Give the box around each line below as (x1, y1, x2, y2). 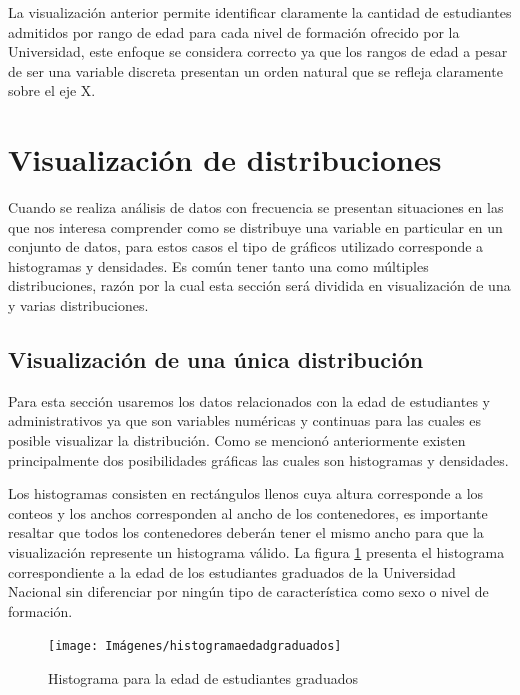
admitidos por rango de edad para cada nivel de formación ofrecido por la (8, 21, 460, 42)
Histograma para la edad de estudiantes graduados (48, 668, 358, 689)
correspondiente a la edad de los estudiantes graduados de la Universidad (8, 561, 456, 582)
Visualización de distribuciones (8, 139, 442, 180)
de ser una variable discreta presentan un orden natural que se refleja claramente (8, 60, 503, 81)
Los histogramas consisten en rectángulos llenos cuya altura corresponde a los (8, 483, 484, 504)
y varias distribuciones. (8, 295, 149, 316)
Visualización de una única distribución (8, 344, 424, 375)
